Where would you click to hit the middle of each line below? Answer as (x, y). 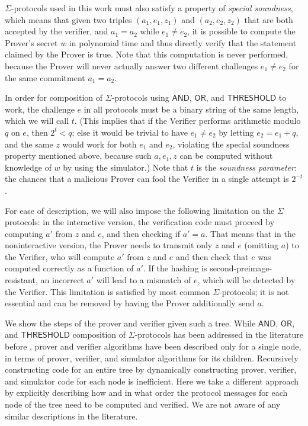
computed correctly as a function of (69, 268)
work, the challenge (40, 109)
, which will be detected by (246, 280)
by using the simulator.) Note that (126, 167)
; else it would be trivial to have (130, 132)
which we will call (37, 121)
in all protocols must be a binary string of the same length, (191, 109)
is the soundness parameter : (246, 167)
